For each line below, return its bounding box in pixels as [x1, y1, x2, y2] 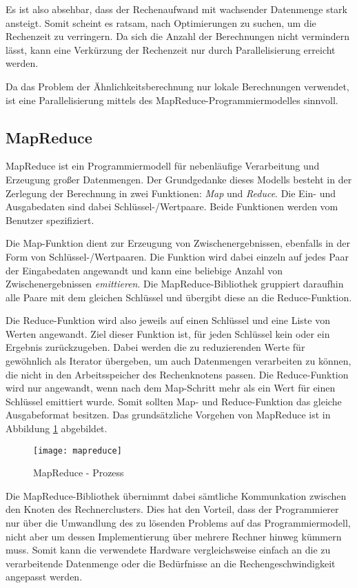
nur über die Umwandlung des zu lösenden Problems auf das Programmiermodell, [6, 516, 351, 530]
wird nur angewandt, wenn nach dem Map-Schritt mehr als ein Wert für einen [6, 381, 336, 395]
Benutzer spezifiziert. [6, 212, 94, 227]
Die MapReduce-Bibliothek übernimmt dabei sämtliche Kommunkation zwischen [6, 488, 347, 503]
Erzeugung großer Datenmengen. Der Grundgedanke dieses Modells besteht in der [6, 172, 352, 186]
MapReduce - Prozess [33, 465, 124, 480]
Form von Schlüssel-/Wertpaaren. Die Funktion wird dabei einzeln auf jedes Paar [6, 249, 349, 263]
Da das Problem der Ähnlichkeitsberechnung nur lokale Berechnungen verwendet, [6, 79, 349, 93]
